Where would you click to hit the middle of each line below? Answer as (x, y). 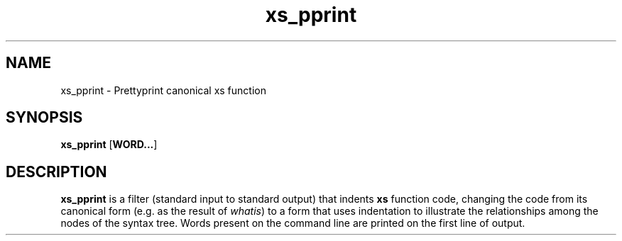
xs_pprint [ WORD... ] (109, 145)
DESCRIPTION (56, 172)
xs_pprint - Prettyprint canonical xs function (163, 90)
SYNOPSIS (44, 118)
